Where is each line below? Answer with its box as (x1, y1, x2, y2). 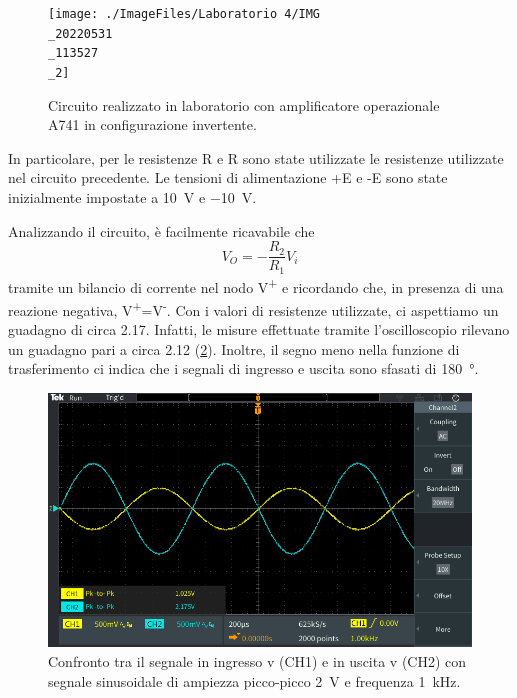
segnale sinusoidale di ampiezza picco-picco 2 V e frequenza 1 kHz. (48, 670, 461, 691)
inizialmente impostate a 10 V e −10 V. (8, 187, 257, 207)
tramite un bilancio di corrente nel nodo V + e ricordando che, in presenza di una (8, 273, 504, 297)
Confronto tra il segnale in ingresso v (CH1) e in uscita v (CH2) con (48, 650, 467, 671)
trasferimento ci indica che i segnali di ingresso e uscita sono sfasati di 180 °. (8, 358, 479, 379)
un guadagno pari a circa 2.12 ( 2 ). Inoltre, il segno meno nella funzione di (8, 338, 460, 359)
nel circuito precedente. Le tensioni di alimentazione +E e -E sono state (8, 167, 448, 188)
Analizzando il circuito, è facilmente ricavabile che (8, 220, 315, 241)
